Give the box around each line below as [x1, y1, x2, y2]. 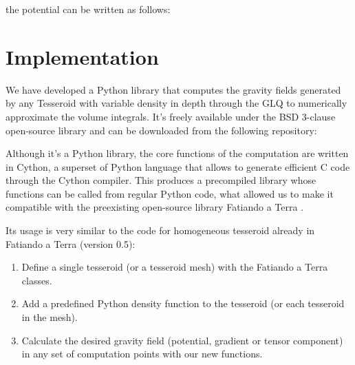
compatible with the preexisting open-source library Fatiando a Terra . [6, 200, 304, 214]
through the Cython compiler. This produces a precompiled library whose [6, 173, 316, 187]
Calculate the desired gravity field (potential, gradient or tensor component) [21, 333, 343, 347]
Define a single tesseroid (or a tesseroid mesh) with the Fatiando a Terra [21, 260, 328, 274]
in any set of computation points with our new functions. [21, 346, 263, 361]
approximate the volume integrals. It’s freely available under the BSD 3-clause [6, 109, 336, 123]
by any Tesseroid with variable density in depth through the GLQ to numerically [6, 96, 347, 110]
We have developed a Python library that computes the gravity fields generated [6, 82, 341, 96]
